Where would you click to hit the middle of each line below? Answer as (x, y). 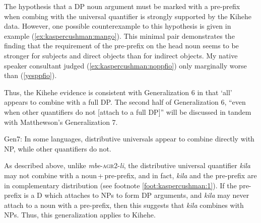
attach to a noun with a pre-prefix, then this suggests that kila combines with (124, 205)
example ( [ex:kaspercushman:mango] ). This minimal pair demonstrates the (119, 35)
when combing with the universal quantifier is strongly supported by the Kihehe (128, 16)
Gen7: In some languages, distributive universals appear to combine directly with (129, 139)
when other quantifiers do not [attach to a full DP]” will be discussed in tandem (128, 111)
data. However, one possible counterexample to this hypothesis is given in (118, 26)
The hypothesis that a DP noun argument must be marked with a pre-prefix (122, 6)
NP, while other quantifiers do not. (58, 148)
